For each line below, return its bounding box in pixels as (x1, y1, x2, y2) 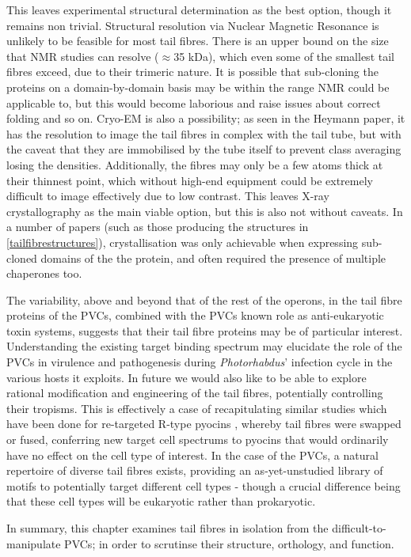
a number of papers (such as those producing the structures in (6, 218, 309, 235)
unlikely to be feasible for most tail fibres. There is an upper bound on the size (6, 32, 389, 49)
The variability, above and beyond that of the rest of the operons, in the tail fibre (6, 291, 402, 308)
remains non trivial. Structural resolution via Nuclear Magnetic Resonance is (6, 17, 379, 33)
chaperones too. (6, 265, 82, 282)
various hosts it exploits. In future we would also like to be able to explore (6, 369, 367, 385)
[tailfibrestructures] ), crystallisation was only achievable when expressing (6, 233, 359, 250)
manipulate (6, 535, 61, 551)
